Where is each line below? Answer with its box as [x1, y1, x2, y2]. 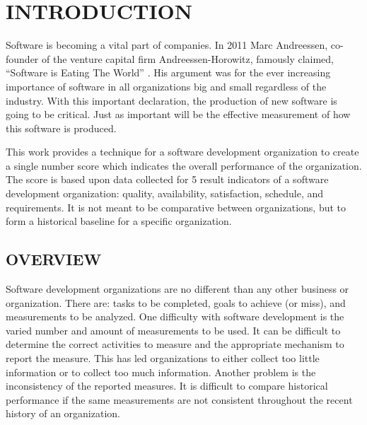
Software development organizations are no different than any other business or [6, 281, 349, 296]
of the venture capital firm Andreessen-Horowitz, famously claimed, [42, 51, 334, 66]
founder [6, 51, 39, 66]
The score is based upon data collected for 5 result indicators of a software [6, 172, 329, 187]
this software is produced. [6, 120, 117, 135]
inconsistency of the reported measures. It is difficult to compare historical [6, 378, 328, 393]
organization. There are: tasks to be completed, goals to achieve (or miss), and [6, 295, 346, 310]
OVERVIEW [6, 248, 102, 270]
